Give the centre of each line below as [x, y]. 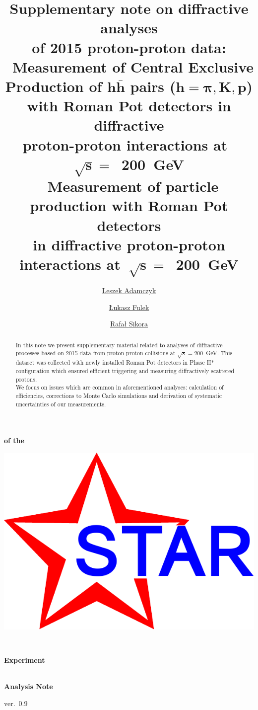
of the [14, 440]
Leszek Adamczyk [129, 290]
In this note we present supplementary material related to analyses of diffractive [119, 345]
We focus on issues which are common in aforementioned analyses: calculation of [120, 387]
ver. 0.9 [16, 703]
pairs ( [153, 86]
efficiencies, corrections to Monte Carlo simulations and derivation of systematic [119, 395]
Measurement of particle [133, 186]
